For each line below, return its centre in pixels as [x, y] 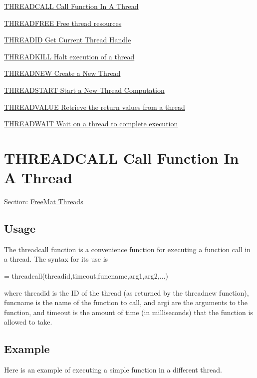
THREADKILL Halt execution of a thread [69, 56]
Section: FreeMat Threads [44, 201]
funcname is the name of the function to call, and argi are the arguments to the [126, 302]
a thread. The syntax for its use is [56, 259]
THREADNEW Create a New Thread [62, 73]
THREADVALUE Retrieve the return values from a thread [95, 107]
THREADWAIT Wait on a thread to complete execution [91, 124]
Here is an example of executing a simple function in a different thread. [113, 370]
